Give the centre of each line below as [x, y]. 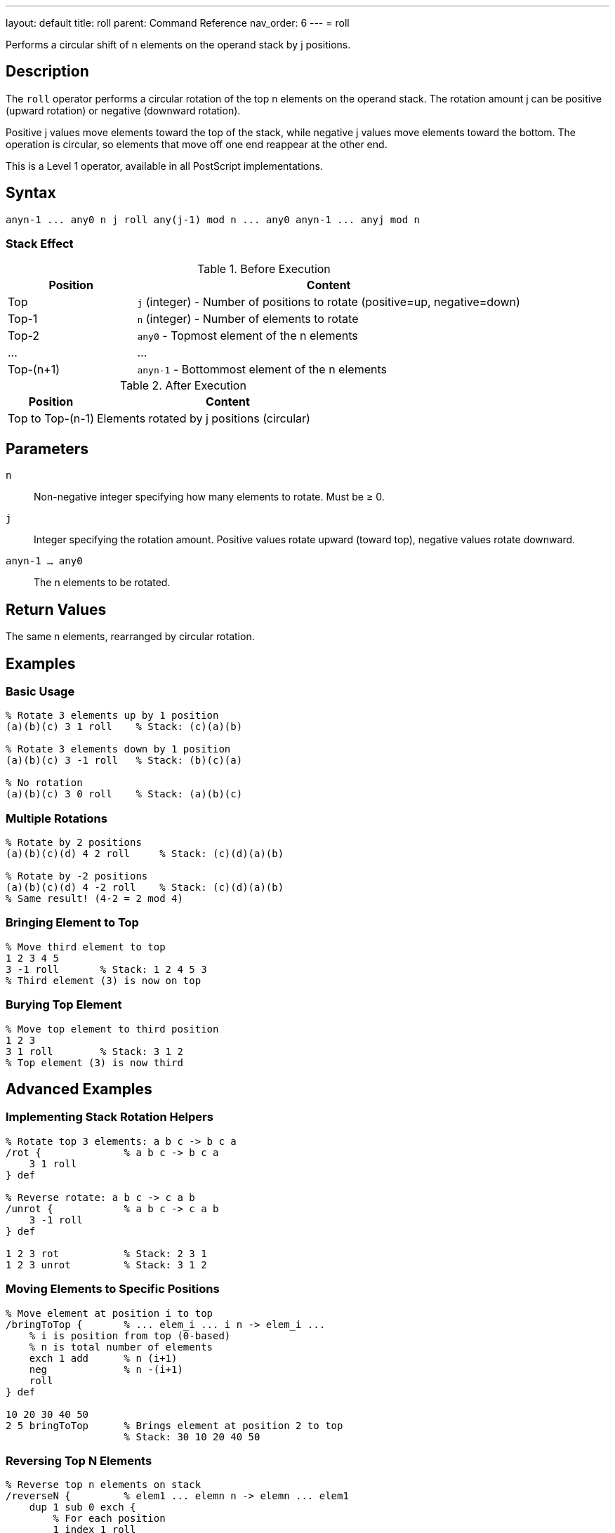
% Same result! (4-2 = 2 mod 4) [94, 899]
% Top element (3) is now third [94, 1062]
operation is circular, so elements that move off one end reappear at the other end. [197, 144]
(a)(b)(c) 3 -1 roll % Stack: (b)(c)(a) [124, 761]
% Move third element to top [86, 947]
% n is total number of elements [121, 1347]
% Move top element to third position [112, 1029]
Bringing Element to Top [72, 923]
